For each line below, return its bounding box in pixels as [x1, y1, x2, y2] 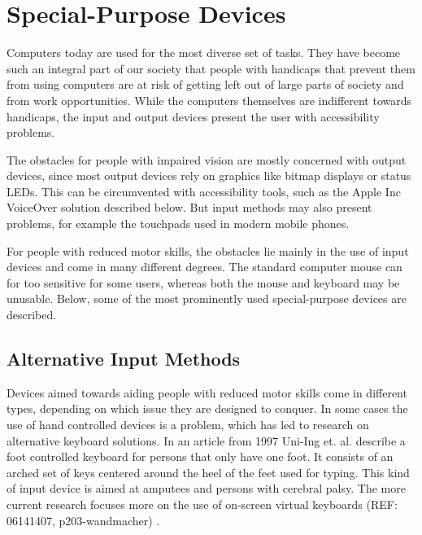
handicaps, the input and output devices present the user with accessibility [7, 107, 380, 125]
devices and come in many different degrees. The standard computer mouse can [7, 258, 402, 275]
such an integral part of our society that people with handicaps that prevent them [7, 59, 415, 77]
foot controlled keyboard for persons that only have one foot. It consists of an [7, 448, 394, 465]
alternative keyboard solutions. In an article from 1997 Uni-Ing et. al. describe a [7, 432, 406, 449]
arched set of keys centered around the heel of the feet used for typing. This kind [7, 463, 410, 480]
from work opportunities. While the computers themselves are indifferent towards [7, 91, 412, 108]
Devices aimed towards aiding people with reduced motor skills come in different [7, 384, 407, 401]
